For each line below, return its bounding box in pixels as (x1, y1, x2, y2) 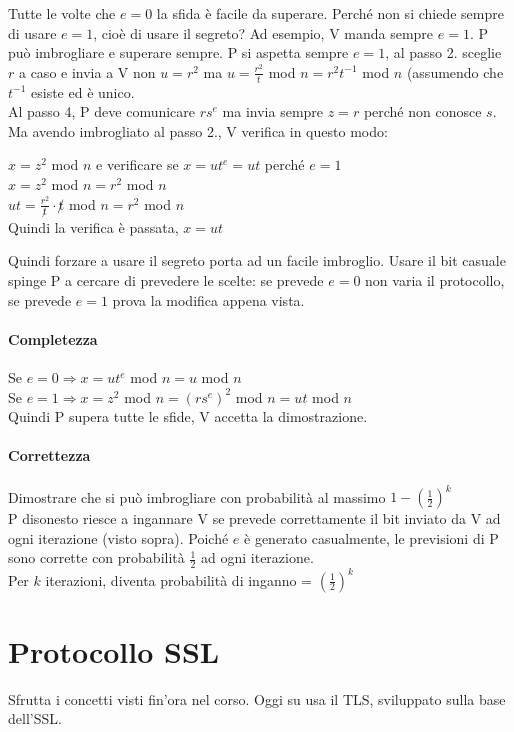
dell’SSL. (8, 708, 62, 729)
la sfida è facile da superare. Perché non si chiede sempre (156, 3, 504, 23)
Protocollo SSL (8, 630, 220, 671)
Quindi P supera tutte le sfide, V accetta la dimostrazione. (8, 406, 368, 427)
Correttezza (8, 445, 91, 466)
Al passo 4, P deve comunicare (8, 101, 196, 122)
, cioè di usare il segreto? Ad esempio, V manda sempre (93, 22, 434, 43)
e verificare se (96, 154, 179, 175)
